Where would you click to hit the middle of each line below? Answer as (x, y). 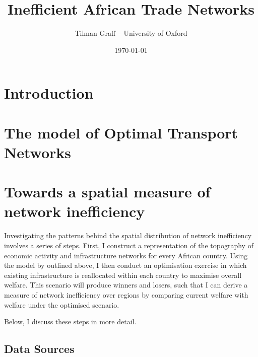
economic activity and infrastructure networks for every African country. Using (126, 255)
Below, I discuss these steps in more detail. (70, 322)
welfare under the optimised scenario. (62, 304)
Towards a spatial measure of (107, 192)
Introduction (49, 93)
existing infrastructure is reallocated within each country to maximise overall (123, 275)
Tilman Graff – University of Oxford (131, 33)
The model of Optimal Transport (121, 132)
